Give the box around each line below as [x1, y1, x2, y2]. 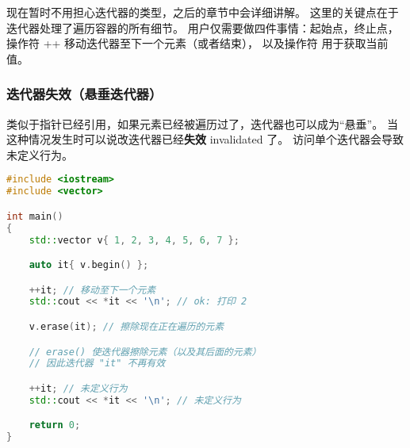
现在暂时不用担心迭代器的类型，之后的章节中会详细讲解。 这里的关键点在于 [6, 4, 399, 20]
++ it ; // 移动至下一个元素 [29, 284, 156, 296]
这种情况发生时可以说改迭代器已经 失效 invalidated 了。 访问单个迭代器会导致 [6, 131, 404, 147]
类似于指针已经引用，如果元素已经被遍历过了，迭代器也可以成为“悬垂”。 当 [6, 115, 398, 132]
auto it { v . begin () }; [29, 259, 149, 271]
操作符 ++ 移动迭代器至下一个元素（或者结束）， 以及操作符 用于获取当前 [6, 35, 389, 52]
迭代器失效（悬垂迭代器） [6, 84, 163, 104]
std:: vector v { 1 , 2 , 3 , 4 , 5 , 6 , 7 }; [29, 234, 239, 246]
